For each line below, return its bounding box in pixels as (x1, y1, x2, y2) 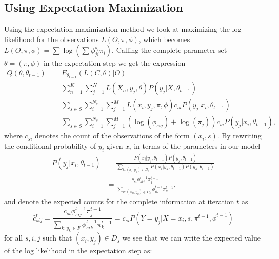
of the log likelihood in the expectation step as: (4, 245, 152, 256)
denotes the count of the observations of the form (34, 130, 190, 141)
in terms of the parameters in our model (134, 140, 261, 151)
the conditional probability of (4, 140, 96, 151)
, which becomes (138, 33, 190, 44)
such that (43, 232, 72, 243)
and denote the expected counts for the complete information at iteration (4, 196, 234, 207)
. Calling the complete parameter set (112, 45, 227, 55)
